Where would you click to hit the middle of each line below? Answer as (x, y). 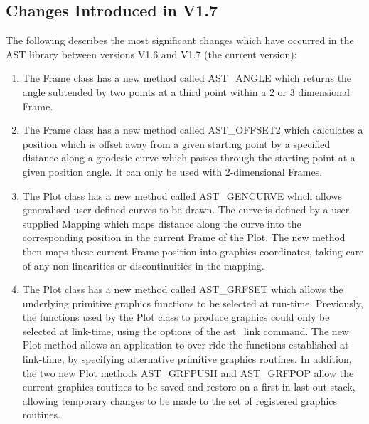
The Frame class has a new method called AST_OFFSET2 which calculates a (193, 130)
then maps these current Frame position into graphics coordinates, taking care (193, 251)
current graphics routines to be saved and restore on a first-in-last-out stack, (189, 387)
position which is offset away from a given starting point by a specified (176, 143)
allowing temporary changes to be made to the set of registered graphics (180, 400)
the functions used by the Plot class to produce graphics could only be (176, 317)
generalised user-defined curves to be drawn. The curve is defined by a (175, 210)
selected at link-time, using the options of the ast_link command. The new (186, 330)
